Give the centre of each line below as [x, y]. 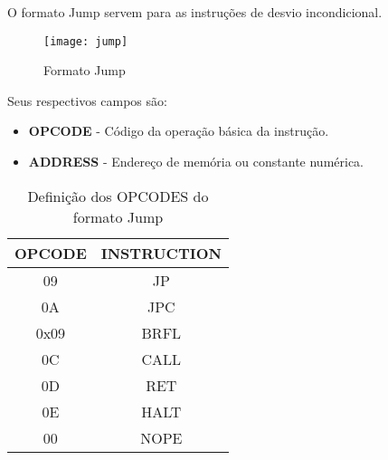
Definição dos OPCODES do [118, 196]
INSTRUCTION [161, 253]
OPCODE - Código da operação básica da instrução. [179, 131]
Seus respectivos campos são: [87, 100]
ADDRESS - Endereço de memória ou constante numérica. [196, 162]
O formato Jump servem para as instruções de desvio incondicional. [195, 12]
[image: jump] [86, 41]
